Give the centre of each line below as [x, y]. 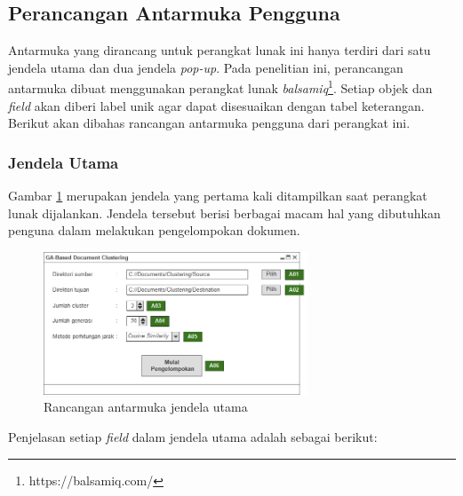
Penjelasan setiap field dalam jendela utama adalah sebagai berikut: [193, 437]
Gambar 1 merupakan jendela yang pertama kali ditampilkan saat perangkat [218, 196]
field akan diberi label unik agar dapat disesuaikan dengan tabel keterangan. [216, 105]
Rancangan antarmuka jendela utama [146, 407]
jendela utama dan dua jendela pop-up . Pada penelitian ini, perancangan [206, 67]
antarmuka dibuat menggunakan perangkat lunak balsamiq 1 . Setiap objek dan [220, 87]
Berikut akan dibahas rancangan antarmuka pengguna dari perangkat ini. [209, 123]
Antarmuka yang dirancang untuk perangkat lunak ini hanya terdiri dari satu [220, 50]
